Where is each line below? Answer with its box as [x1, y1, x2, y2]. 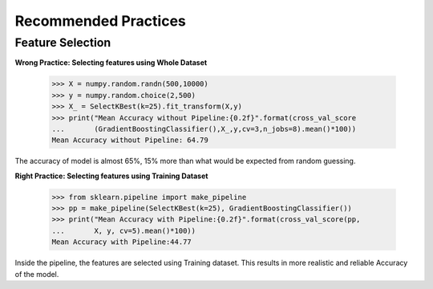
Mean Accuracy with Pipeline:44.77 [51, 238, 192, 246]
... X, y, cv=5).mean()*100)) [51, 226, 196, 235]
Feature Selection [14, 35, 111, 50]
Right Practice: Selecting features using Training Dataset [14, 171, 208, 181]
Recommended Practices [14, 12, 186, 30]
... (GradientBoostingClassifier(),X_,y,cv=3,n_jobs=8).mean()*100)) [51, 124, 357, 133]
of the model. [14, 269, 59, 279]
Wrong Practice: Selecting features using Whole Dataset [14, 58, 208, 67]
